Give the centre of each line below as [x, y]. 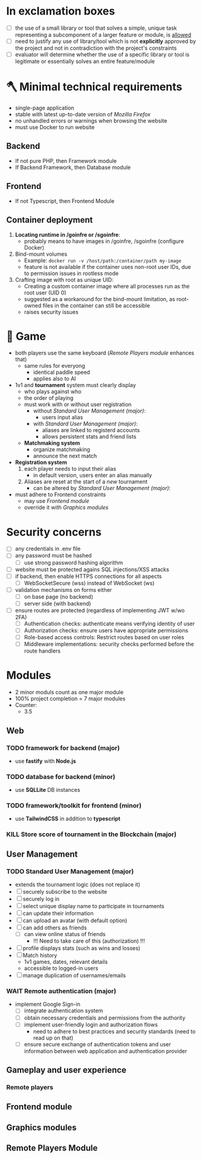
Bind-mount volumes [41, 254]
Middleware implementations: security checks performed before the [109, 644]
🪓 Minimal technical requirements [94, 87]
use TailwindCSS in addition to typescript [68, 819]
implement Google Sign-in [47, 1005]
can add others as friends [55, 928]
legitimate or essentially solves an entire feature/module [85, 61]
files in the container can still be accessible [96, 305]
